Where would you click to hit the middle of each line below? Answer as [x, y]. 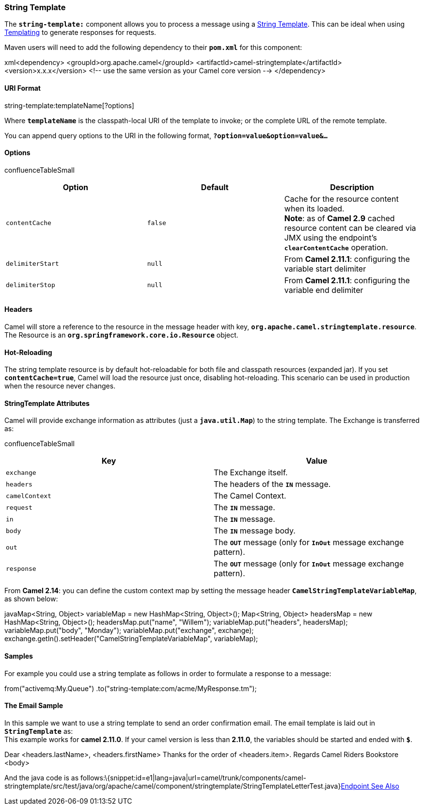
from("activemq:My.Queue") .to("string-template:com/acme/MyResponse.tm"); [131, 688]
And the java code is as [42, 777]
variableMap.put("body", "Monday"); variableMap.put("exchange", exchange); [129, 631]
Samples [19, 656]
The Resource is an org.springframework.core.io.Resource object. [121, 335]
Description [352, 187]
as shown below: [31, 599]
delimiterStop [31, 285]
